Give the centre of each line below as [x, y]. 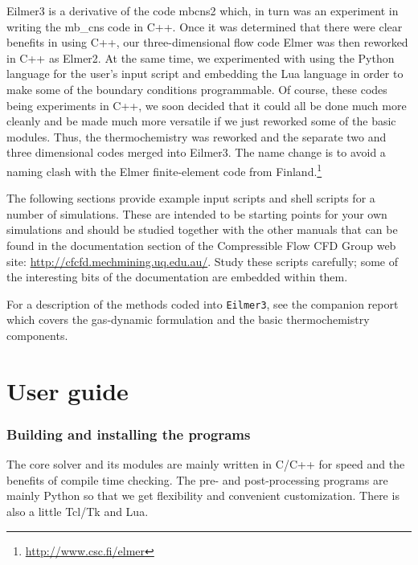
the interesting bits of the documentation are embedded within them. [177, 277]
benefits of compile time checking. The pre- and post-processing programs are [197, 479]
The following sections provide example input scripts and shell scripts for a [191, 198]
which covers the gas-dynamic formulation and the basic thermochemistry [188, 319]
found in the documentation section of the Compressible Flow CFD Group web [201, 245]
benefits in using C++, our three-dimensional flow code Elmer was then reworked [207, 42]
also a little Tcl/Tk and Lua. [78, 511]
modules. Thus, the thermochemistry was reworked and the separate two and [197, 136]
